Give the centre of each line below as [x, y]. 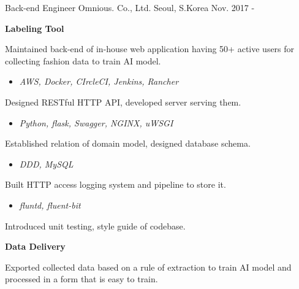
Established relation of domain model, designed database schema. [128, 143]
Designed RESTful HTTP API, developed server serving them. [123, 102]
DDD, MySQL [46, 164]
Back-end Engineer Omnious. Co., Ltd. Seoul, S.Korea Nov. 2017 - [130, 7]
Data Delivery [35, 246]
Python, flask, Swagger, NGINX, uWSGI [96, 122]
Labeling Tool [35, 28]
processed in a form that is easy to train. [81, 279]
